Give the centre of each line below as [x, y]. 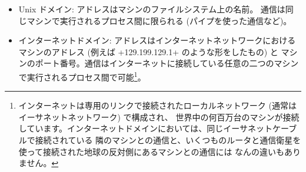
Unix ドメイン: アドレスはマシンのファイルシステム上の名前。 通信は [152, 9]
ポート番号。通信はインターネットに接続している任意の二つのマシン [167, 63]
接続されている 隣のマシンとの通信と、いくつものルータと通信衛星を [168, 140]
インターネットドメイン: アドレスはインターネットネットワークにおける [157, 40]
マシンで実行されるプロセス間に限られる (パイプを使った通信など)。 [159, 20]
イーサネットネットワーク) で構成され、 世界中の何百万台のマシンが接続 [159, 117]
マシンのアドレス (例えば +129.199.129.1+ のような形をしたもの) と [148, 51]
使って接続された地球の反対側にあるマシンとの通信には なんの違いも [152, 151]
